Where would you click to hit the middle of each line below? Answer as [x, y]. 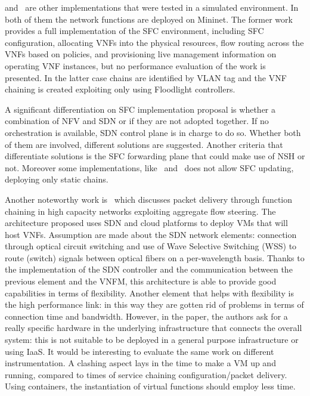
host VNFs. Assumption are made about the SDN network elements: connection [151, 234]
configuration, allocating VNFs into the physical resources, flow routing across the [154, 42]
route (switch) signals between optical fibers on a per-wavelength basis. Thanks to [155, 257]
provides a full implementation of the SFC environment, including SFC [134, 31]
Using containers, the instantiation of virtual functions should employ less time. [150, 386]
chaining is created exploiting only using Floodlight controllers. [120, 89]
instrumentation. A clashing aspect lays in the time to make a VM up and [140, 363]
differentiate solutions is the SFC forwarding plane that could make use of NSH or [155, 156]
